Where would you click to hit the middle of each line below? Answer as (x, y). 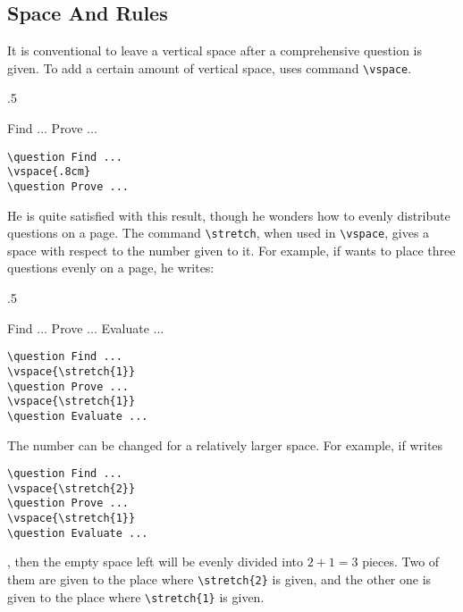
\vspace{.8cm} (49, 172)
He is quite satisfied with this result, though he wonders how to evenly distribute (229, 215)
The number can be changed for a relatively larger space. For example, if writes (225, 444)
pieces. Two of (401, 562)
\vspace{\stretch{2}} (72, 488)
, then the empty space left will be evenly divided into (156, 562)
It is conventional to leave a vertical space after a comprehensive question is (215, 50)
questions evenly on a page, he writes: (111, 268)
